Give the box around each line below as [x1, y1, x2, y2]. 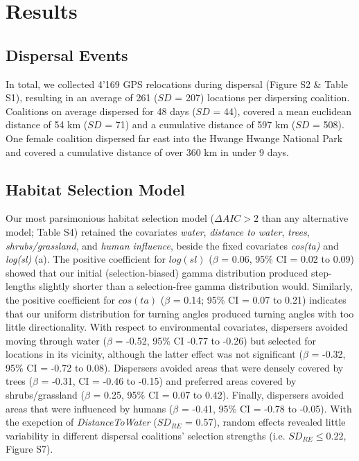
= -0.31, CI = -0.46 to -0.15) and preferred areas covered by [41, 374, 297, 388]
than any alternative [261, 211, 349, 225]
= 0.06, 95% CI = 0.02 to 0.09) [221, 252, 354, 266]
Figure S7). [6, 442, 53, 456]
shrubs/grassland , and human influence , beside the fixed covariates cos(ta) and [6, 238, 339, 252]
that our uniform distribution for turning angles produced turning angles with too [6, 306, 354, 320]
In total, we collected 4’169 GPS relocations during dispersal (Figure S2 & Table [6, 76, 349, 91]
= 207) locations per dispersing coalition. [175, 90, 350, 105]
